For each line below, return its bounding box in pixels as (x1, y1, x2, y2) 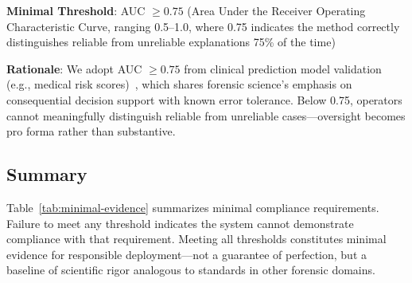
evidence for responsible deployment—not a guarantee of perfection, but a (6, 246, 367, 262)
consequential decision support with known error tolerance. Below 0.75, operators (6, 91, 402, 108)
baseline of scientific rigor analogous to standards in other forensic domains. (6, 261, 375, 278)
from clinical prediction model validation (184, 60, 382, 77)
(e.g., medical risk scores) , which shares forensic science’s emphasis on (6, 76, 352, 92)
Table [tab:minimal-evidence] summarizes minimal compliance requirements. (6, 198, 379, 215)
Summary (6, 162, 87, 187)
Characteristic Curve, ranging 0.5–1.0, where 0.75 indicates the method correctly (6, 18, 400, 34)
